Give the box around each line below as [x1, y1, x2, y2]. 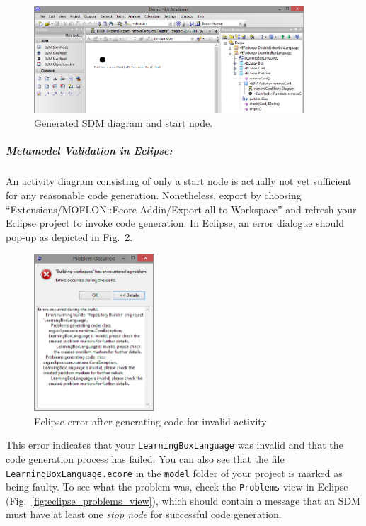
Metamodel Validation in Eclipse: [6, 143, 173, 158]
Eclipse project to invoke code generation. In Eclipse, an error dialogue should [6, 216, 345, 230]
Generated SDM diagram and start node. [34, 116, 213, 130]
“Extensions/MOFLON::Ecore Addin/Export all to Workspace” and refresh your [6, 201, 357, 216]
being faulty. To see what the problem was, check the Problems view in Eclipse [6, 479, 348, 494]
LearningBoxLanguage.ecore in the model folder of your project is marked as [6, 465, 343, 480]
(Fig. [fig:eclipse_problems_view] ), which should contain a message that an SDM [6, 493, 360, 508]
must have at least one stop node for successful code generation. [6, 507, 282, 522]
